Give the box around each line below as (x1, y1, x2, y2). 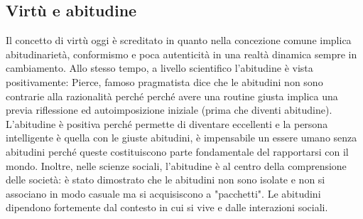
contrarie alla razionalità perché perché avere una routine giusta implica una (6, 88, 338, 103)
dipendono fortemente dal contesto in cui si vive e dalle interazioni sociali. (6, 200, 328, 215)
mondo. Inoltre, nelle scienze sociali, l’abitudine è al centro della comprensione (6, 158, 347, 173)
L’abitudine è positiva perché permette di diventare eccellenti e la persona (6, 116, 328, 131)
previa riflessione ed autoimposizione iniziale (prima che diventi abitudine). (6, 102, 332, 117)
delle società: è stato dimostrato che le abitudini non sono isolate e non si (6, 172, 325, 187)
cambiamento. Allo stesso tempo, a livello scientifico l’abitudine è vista (6, 60, 313, 75)
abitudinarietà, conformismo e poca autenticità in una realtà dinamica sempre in (6, 46, 357, 61)
